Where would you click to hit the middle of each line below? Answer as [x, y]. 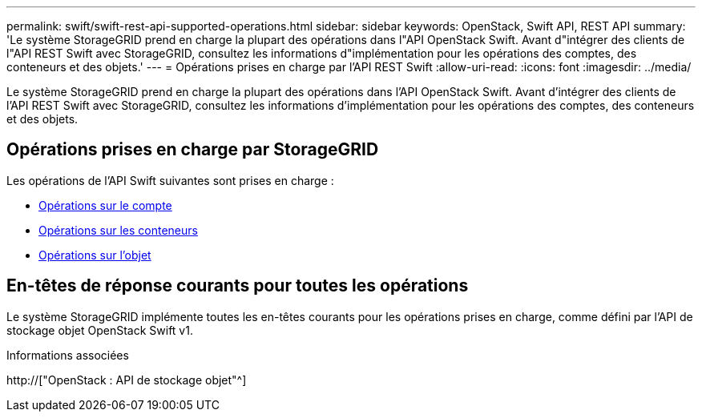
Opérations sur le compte [105, 205]
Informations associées [68, 355]
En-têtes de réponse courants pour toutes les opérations [238, 286]
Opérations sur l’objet [95, 255]
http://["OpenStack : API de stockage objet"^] [127, 380]
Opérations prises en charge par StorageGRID [193, 150]
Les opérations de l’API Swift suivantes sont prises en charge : [170, 180]
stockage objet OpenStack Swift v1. [100, 330]
